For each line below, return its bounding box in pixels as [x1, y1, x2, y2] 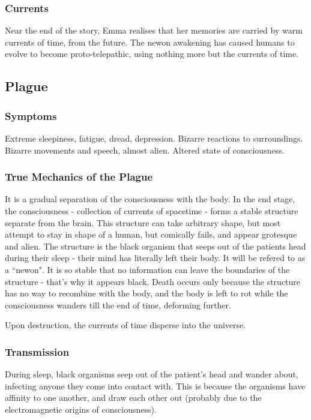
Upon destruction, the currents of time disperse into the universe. [5, 319, 246, 331]
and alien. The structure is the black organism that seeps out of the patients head [5, 239, 306, 252]
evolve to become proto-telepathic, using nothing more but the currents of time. [5, 47, 299, 60]
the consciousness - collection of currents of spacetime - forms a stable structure [5, 205, 298, 217]
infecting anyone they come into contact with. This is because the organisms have [5, 379, 306, 392]
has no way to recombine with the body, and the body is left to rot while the [5, 287, 288, 299]
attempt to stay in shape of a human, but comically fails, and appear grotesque [5, 228, 297, 241]
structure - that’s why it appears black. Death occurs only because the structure [5, 275, 301, 287]
